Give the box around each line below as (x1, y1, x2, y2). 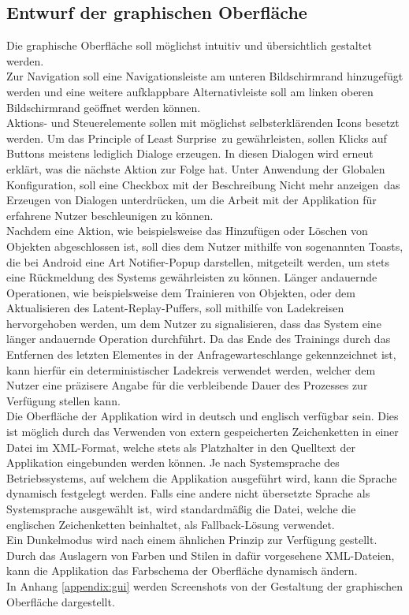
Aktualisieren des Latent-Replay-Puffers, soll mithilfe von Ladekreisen (6, 300, 344, 316)
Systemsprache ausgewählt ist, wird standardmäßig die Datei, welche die (6, 501, 356, 517)
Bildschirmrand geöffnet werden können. (6, 99, 201, 115)
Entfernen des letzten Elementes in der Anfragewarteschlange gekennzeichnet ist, (6, 346, 396, 363)
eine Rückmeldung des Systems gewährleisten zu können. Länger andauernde (6, 269, 377, 285)
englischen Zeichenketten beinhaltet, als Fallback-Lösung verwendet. (6, 516, 335, 532)
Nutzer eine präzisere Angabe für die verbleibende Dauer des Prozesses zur (6, 377, 368, 393)
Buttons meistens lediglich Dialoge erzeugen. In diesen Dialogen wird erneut (6, 145, 374, 162)
